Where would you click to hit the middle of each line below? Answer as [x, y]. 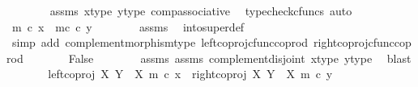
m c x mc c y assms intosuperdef [128, 26]
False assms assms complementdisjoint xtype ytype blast [240, 58]
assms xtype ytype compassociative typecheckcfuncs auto [201, 10]
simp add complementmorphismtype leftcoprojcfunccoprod [160, 42]
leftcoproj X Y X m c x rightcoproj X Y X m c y [190, 74]
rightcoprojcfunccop [363, 42]
